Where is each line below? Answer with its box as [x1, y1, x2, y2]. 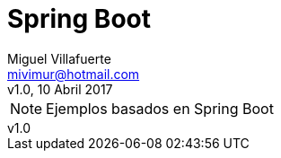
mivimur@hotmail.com [7, 66, 140, 82]
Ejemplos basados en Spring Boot [46, 99, 274, 118]
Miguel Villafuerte [7, 50, 111, 66]
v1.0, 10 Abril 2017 [7, 81, 113, 97]
